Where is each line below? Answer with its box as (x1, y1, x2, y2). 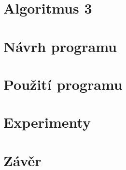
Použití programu (3, 74, 123, 94)
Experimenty (3, 112, 91, 132)
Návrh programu (3, 36, 117, 56)
